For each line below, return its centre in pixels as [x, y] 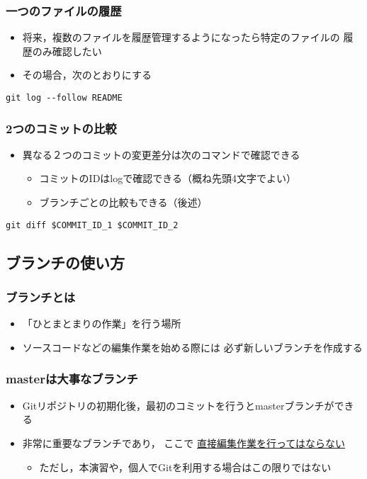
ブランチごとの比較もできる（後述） [123, 202]
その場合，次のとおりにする [87, 75]
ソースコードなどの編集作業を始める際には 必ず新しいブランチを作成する [192, 347]
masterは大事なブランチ [72, 379]
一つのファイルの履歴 [64, 10]
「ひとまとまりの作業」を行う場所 [102, 323]
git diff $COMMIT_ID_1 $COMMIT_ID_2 [92, 225]
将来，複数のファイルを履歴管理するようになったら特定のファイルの [181, 37]
